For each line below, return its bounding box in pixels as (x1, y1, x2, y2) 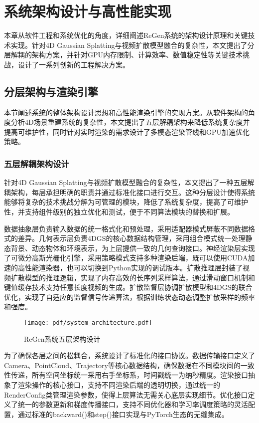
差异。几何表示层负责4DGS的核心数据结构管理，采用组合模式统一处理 (17, 233, 246, 243)
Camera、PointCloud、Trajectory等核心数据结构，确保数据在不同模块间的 (4, 360, 241, 370)
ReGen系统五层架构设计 (24, 333, 101, 344)
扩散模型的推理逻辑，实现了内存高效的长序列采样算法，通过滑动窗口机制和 (10, 272, 255, 282)
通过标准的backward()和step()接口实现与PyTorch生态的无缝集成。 (17, 409, 229, 419)
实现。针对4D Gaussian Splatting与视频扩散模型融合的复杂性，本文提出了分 (10, 39, 255, 50)
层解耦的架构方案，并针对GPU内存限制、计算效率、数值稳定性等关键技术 (4, 49, 243, 60)
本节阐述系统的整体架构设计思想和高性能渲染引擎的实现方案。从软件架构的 (4, 107, 248, 117)
